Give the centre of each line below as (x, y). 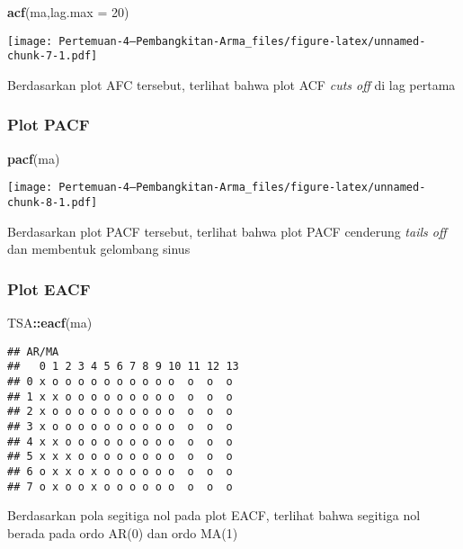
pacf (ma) (34, 158)
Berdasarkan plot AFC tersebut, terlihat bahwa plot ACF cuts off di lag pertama (231, 84)
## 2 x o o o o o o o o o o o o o (120, 412)
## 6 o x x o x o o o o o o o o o (120, 471)
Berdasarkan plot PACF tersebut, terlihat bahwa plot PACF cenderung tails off (227, 231)
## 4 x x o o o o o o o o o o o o (120, 441)
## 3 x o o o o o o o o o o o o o (120, 426)
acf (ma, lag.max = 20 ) (68, 12)
